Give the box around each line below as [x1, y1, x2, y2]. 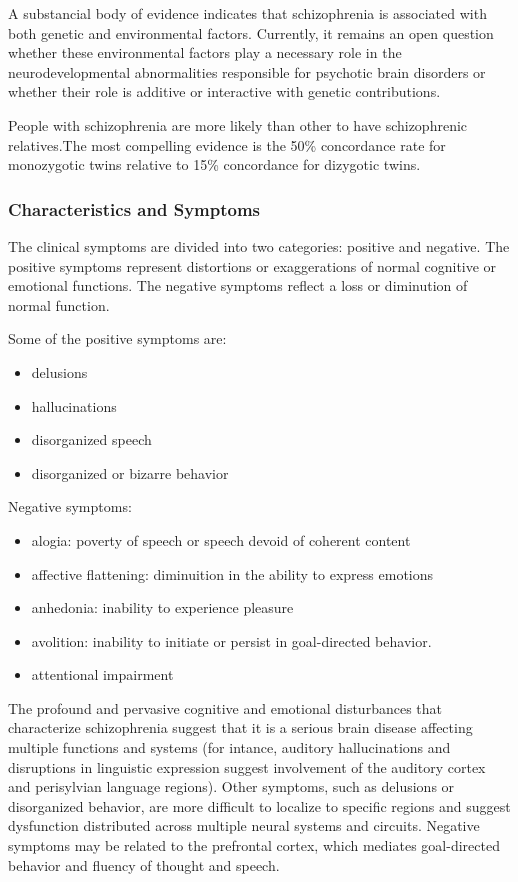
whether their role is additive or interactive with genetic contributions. [8, 81, 441, 102]
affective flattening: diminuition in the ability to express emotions [31, 563, 434, 584]
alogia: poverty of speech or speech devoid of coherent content [31, 529, 411, 550]
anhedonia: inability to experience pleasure [31, 597, 294, 618]
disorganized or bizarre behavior [31, 462, 229, 483]
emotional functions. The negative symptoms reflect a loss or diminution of [8, 275, 468, 296]
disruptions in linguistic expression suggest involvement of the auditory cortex [8, 756, 486, 777]
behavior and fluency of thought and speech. [8, 854, 280, 875]
